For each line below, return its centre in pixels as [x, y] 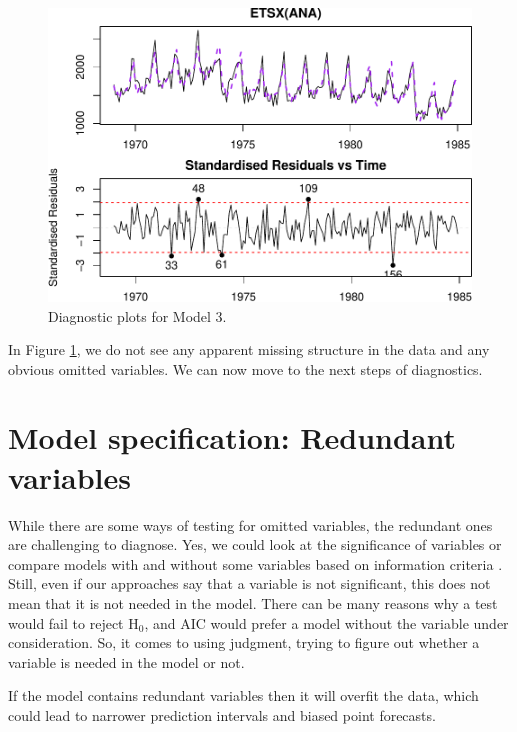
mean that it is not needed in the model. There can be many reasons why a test [253, 602]
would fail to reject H [73, 622]
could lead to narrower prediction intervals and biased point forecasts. [222, 714]
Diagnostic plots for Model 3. [137, 315]
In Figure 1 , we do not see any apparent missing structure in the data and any [249, 349]
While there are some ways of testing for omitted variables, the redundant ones [250, 524]
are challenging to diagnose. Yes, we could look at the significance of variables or [255, 544]
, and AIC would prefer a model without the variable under [326, 622]
